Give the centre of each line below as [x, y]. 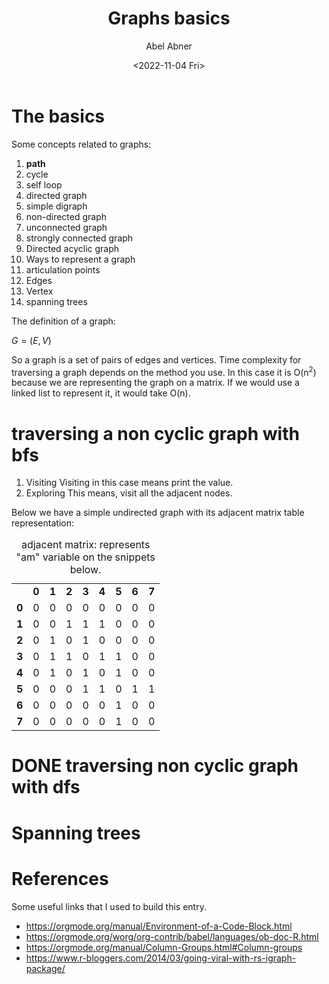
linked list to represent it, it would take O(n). [101, 393]
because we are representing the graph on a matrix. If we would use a [155, 383]
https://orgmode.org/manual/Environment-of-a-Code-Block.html [159, 926]
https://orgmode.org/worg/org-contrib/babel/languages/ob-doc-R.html [172, 936]
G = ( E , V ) [31, 340]
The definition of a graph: [63, 321]
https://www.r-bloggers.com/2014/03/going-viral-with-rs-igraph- [161, 958]
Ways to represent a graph [80, 259]
